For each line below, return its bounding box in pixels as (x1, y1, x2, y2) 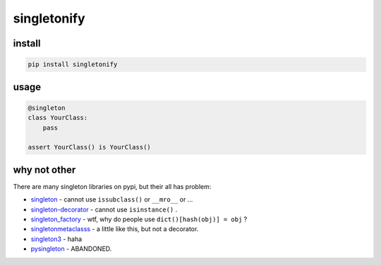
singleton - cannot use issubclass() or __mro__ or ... (30, 195, 193, 204)
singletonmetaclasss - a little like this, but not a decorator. (30, 225, 199, 233)
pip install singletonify (28, 61, 118, 68)
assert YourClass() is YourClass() (28, 143, 151, 152)
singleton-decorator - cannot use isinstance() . (30, 205, 178, 214)
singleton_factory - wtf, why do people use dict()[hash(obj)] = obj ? (30, 215, 248, 223)
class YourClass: (28, 113, 88, 122)
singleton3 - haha (30, 235, 83, 243)
